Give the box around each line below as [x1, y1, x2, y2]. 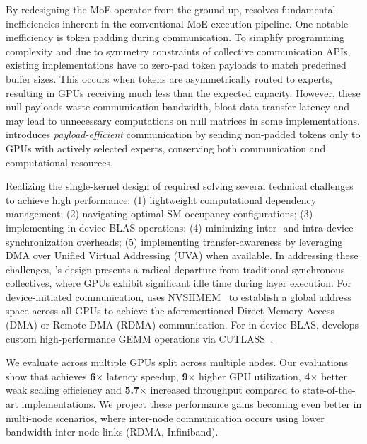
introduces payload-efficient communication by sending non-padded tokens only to [6, 127, 361, 142]
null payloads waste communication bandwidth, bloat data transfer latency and [6, 99, 350, 114]
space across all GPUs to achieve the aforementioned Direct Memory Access [6, 303, 334, 318]
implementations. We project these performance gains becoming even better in [21, 397, 362, 411]
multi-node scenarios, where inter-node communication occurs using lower [6, 410, 325, 425]
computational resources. [6, 154, 113, 169]
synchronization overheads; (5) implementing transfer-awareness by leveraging [6, 234, 343, 249]
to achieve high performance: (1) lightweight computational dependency [6, 192, 317, 207]
